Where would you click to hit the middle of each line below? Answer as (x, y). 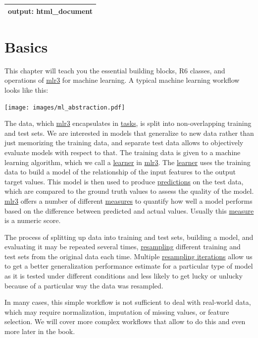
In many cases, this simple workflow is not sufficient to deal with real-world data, (128, 302)
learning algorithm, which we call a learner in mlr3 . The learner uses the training (128, 162)
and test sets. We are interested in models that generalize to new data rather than (129, 133)
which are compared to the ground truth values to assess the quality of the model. (129, 191)
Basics (26, 46)
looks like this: (26, 89)
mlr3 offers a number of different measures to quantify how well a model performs (129, 200)
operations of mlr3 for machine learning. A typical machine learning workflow (122, 80)
